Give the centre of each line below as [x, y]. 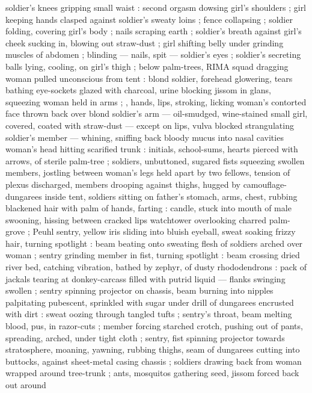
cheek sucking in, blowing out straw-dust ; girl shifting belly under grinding [145, 42]
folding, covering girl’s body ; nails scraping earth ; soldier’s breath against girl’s [154, 31]
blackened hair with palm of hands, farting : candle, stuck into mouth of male [148, 208]
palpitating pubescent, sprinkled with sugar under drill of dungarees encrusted [150, 302]
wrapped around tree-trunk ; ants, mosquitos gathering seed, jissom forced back [152, 373]
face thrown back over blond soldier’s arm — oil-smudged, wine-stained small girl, [157, 113]
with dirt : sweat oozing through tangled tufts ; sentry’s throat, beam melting [149, 314]
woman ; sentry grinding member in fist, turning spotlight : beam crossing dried [153, 255]
